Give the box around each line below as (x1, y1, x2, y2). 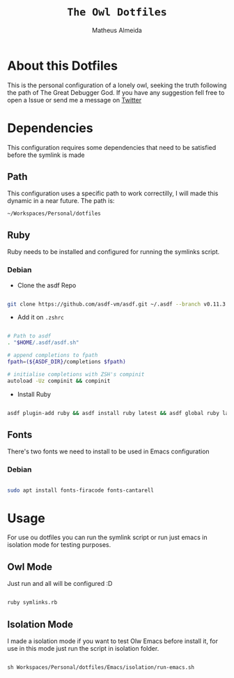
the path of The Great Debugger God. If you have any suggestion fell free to (7, 88, 225, 96)
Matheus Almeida (91, 26, 143, 34)
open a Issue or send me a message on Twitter (7, 96, 141, 104)
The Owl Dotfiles (67, 6, 167, 19)
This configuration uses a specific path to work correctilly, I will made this (7, 189, 219, 197)
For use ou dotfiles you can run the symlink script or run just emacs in (7, 533, 208, 542)
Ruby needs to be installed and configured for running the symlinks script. (7, 248, 220, 256)
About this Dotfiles (7, 58, 118, 73)
